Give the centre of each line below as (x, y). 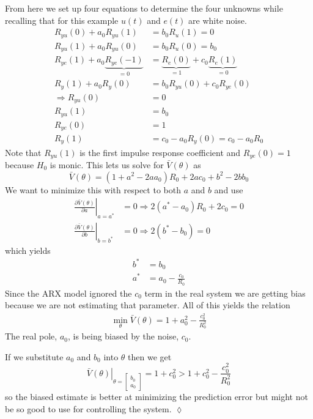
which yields (28, 250)
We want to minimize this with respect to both (93, 189)
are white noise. (218, 20)
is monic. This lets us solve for (107, 164)
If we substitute (34, 356)
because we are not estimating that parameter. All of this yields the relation (148, 305)
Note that (23, 152)
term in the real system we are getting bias (225, 293)
